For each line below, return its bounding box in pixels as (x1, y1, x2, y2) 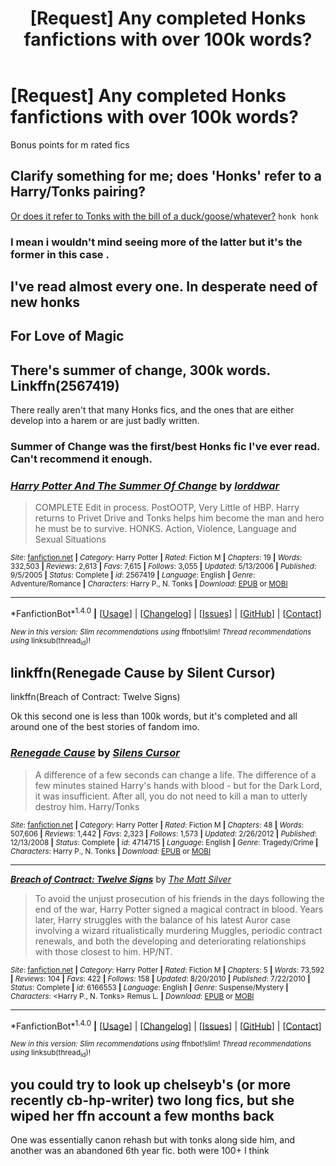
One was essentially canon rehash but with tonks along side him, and (10, 1134, 296, 1146)
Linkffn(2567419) (10, 377, 120, 394)
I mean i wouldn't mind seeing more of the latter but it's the (10, 235, 303, 249)
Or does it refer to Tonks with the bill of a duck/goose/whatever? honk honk (10, 210, 319, 222)
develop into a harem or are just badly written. (10, 415, 200, 427)
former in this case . (10, 247, 110, 261)
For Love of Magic (10, 328, 125, 345)
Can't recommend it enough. (10, 452, 153, 466)
